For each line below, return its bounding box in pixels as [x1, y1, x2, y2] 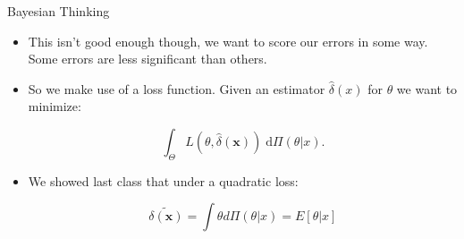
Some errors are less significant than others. [28, 49, 267, 68]
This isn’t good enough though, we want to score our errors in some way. [28, 31, 428, 50]
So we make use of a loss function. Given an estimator [28, 79, 325, 98]
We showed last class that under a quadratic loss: [28, 171, 299, 190]
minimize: [28, 97, 81, 115]
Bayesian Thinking [7, 2, 110, 20]
